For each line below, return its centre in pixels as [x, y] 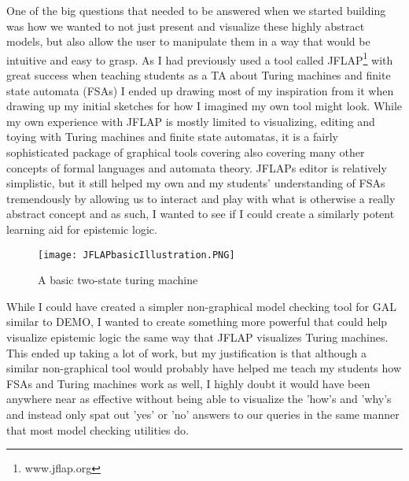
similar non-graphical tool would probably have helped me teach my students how [204, 368]
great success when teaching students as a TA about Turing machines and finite [199, 75]
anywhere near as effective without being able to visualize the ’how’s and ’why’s [199, 399]
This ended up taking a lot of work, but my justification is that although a [187, 352]
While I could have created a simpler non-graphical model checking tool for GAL [201, 306]
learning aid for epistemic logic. [82, 229]
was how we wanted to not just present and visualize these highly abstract [186, 26]
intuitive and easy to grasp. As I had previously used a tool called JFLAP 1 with [200, 58]
